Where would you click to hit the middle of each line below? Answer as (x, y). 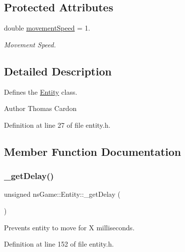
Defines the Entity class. (41, 91)
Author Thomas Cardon (40, 108)
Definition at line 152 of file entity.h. (59, 244)
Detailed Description (58, 71)
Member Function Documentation (93, 151)
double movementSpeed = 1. (47, 28)
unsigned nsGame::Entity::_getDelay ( (62, 194)
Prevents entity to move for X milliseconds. (69, 227)
